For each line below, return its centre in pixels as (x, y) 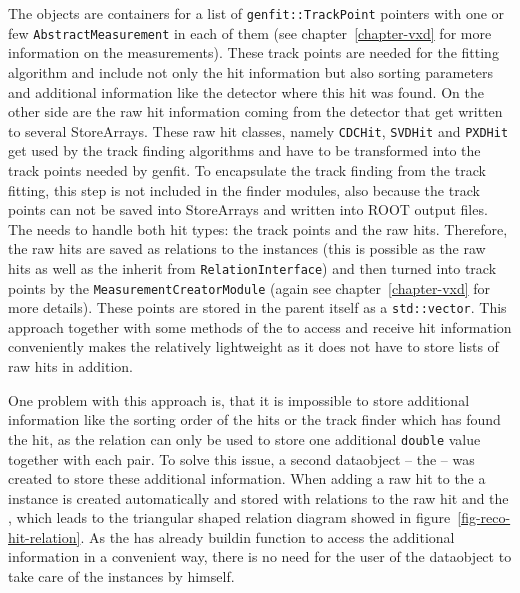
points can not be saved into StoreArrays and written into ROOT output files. (248, 209)
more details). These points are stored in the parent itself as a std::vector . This (257, 307)
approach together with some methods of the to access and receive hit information (260, 326)
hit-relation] (44, 536)
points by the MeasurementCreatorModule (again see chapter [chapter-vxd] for (249, 287)
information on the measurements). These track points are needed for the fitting (253, 52)
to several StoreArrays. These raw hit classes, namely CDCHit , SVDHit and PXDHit (258, 130)
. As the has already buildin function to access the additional (267, 536)
